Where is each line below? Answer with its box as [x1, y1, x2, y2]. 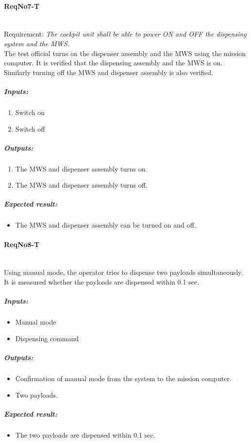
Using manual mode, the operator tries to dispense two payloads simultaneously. [4, 267, 243, 277]
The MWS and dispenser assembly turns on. [15, 163, 148, 173]
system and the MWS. [4, 38, 69, 48]
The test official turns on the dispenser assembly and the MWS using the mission [4, 48, 246, 58]
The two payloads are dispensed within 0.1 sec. [15, 429, 155, 440]
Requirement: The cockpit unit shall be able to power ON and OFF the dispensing [4, 29, 247, 39]
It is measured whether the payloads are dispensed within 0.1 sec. [4, 277, 199, 287]
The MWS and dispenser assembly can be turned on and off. [15, 220, 196, 230]
